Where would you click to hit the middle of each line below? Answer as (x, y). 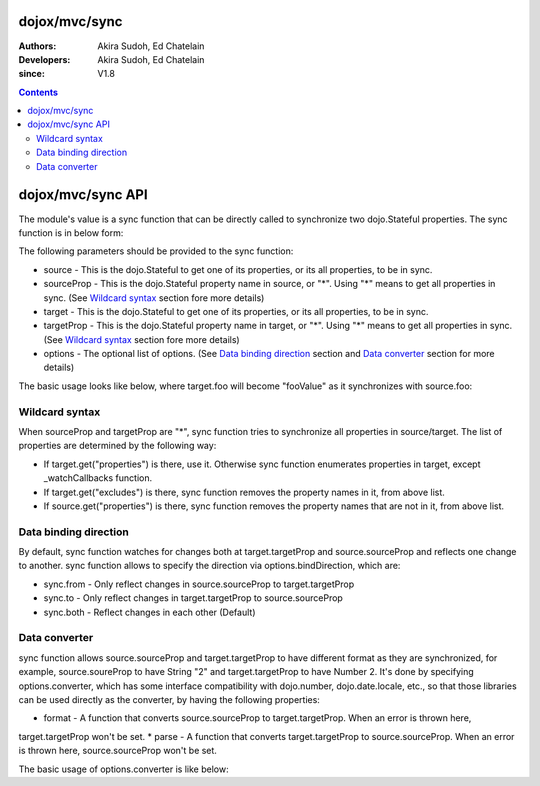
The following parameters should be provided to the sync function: (156, 251)
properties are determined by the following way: (117, 446)
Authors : (37, 46)
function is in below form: (71, 232)
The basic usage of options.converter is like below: (123, 769)
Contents (38, 92)
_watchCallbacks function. (98, 478)
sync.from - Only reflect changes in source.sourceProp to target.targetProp (199, 584)
